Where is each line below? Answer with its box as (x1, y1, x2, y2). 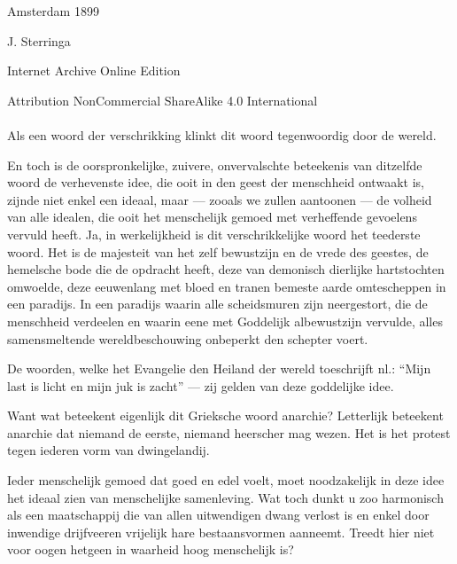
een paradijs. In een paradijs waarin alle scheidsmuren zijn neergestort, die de (7, 294, 428, 313)
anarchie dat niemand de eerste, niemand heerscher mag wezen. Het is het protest (7, 423, 451, 442)
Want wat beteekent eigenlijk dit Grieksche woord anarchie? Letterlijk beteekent (7, 406, 444, 425)
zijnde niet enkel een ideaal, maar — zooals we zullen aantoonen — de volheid (7, 190, 432, 208)
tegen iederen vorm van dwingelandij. (7, 441, 210, 459)
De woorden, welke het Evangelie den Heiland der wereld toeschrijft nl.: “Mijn (7, 359, 431, 378)
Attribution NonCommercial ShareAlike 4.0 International (7, 90, 318, 109)
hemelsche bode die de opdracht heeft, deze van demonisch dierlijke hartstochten (7, 260, 445, 278)
